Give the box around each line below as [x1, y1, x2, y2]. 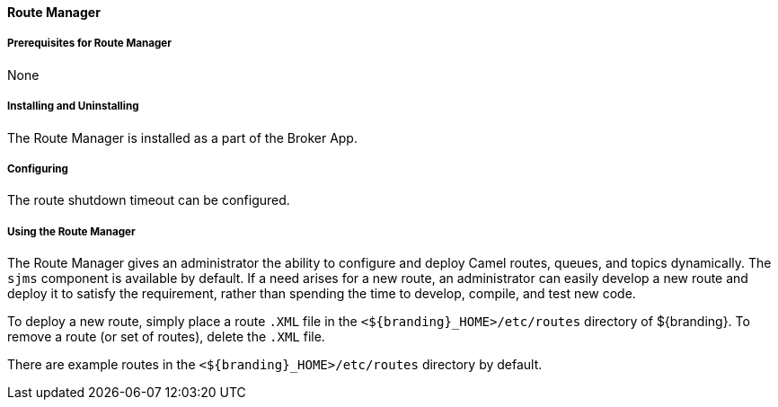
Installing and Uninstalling [7, 100, 139, 113]
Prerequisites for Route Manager [7, 37, 172, 50]
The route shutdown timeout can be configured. [7, 192, 290, 208]
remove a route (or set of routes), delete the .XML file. [7, 329, 325, 345]
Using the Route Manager [7, 225, 136, 238]
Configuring [7, 162, 68, 175]
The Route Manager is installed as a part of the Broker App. [7, 129, 358, 146]
